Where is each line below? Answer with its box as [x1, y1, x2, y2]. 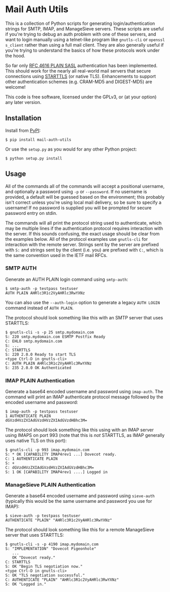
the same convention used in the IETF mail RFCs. [5, 252, 108, 258]
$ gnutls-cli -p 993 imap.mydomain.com [5, 448, 90, 453]
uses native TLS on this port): [5, 437, 67, 444]
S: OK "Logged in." [5, 582, 47, 587]
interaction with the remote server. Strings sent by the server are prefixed [5, 241, 159, 247]
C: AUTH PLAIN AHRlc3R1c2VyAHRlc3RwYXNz [5, 361, 92, 366]
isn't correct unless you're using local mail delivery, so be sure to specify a [5, 199, 161, 205]
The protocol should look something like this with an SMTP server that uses [5, 314, 163, 320]
